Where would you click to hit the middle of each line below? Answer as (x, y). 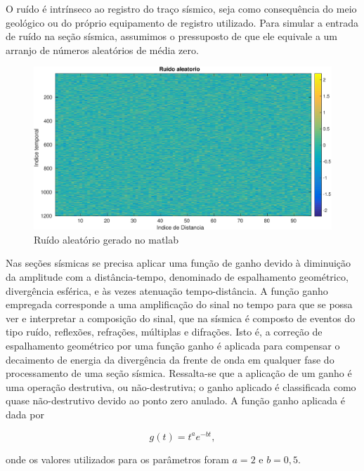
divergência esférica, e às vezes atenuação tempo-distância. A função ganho (167, 290)
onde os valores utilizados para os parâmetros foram (117, 459)
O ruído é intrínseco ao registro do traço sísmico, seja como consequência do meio (181, 8)
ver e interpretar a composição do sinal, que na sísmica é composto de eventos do (181, 318)
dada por (25, 414)
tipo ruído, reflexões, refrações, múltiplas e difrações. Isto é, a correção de (164, 332)
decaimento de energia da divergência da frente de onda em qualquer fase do (170, 359)
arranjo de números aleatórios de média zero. (102, 49)
